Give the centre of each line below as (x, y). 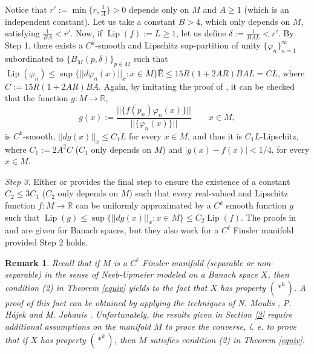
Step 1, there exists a (44, 45)
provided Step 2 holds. (47, 242)
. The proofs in (269, 217)
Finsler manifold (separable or (198, 262)
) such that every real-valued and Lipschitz (208, 193)
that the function (37, 98)
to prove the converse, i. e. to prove (231, 326)
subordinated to (34, 58)
